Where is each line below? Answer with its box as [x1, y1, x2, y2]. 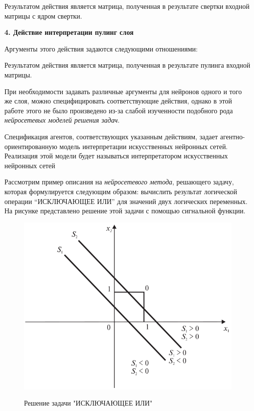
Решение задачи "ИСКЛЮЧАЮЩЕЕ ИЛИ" [24, 398, 153, 408]
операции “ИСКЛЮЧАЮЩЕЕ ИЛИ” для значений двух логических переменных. [4, 196, 248, 206]
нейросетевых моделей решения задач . [4, 115, 120, 125]
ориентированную [4, 141, 57, 151]
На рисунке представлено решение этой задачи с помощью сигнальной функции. [4, 205, 246, 216]
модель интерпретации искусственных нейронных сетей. [59, 141, 228, 151]
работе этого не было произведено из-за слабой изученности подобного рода [4, 105, 233, 115]
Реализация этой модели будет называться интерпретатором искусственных [4, 151, 228, 161]
